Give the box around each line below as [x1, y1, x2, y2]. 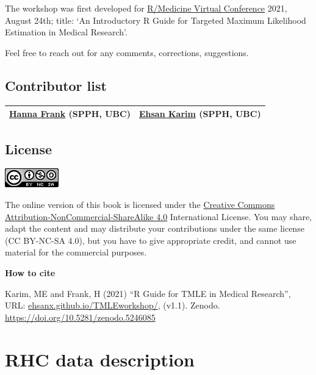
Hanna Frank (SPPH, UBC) [9, 107, 131, 120]
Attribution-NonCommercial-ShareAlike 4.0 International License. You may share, [5, 210, 312, 223]
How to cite [5, 266, 56, 279]
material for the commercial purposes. [5, 246, 147, 259]
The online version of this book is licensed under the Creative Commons [5, 198, 275, 210]
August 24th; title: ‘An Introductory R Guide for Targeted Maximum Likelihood [5, 13, 306, 26]
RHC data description [5, 346, 195, 371]
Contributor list [5, 76, 107, 95]
